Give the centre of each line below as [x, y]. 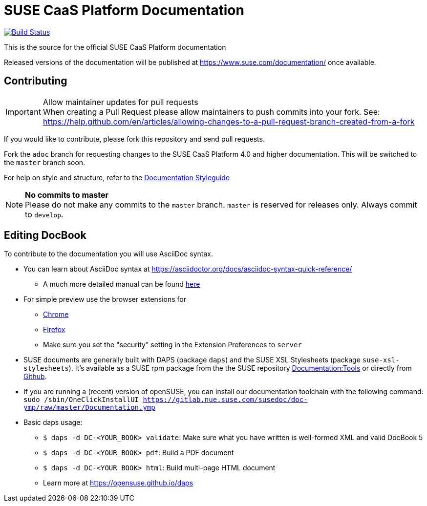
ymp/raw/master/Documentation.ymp [89, 408]
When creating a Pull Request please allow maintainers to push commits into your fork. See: [211, 112]
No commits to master [67, 195]
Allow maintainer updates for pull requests [120, 102]
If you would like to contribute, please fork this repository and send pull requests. [134, 139]
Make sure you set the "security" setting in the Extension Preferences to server [172, 345]
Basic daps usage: [53, 422]
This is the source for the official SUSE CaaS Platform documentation [115, 47]
